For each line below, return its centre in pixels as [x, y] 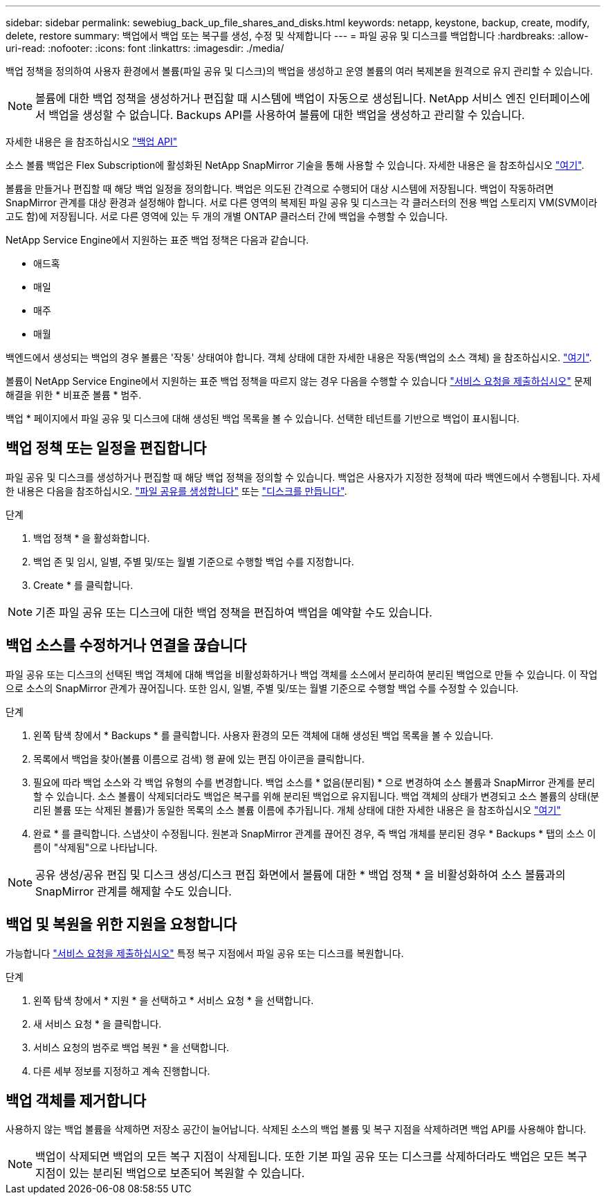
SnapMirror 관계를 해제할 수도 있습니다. [134, 891]
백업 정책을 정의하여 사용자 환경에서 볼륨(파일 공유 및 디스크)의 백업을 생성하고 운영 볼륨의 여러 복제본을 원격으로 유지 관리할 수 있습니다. [299, 71]
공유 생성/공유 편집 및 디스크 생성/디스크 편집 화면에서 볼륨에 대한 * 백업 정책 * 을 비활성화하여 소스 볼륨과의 [301, 874]
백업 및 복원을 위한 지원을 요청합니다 [121, 925]
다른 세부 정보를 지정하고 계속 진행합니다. [122, 1071]
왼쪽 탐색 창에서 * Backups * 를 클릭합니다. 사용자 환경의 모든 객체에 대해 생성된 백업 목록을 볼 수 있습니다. [264, 735]
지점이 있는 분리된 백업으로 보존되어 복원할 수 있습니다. [170, 1173]
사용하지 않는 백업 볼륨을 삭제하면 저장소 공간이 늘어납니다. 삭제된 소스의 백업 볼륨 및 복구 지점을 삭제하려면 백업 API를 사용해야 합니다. [296, 1129]
